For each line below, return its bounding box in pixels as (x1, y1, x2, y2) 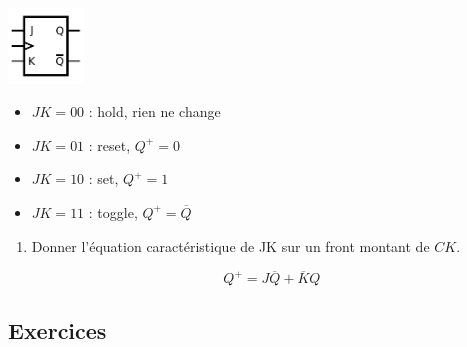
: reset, (88, 134, 131, 155)
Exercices (8, 314, 107, 345)
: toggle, (88, 201, 138, 222)
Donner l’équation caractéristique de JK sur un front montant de (31, 235, 430, 256)
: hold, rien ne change (88, 101, 221, 122)
